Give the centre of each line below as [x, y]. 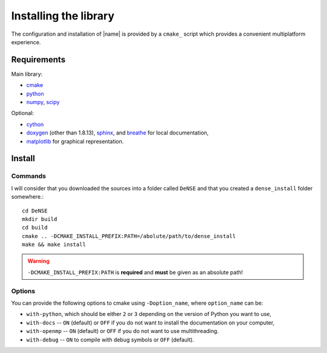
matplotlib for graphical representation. [75, 141]
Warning [38, 261]
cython [35, 124]
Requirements [38, 60]
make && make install [54, 245]
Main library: [27, 74]
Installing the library [63, 16]
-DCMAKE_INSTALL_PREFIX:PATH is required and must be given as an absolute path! [135, 272]
